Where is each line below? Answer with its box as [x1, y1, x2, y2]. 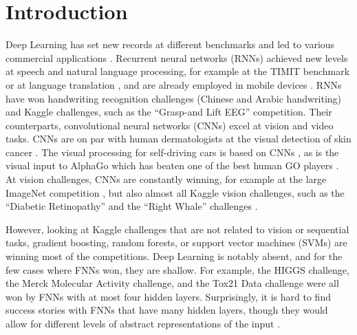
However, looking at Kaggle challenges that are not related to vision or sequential [6, 221, 349, 236]
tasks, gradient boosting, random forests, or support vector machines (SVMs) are [6, 235, 347, 250]
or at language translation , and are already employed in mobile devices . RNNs [6, 77, 342, 91]
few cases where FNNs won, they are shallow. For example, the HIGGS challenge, [6, 262, 349, 277]
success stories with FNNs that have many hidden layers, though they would [6, 303, 328, 317]
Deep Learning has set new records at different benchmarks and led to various [6, 37, 335, 52]
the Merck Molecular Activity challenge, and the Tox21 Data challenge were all [6, 276, 339, 290]
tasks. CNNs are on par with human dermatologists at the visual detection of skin [6, 131, 351, 146]
